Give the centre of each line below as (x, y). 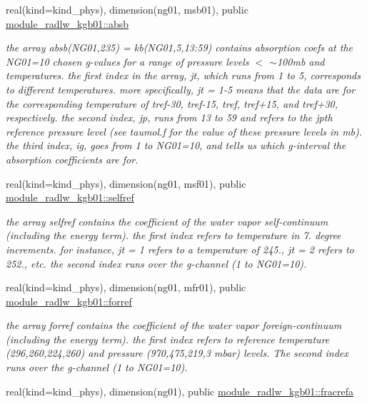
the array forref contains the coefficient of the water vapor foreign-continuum (174, 325)
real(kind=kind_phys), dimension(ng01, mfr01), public (126, 287)
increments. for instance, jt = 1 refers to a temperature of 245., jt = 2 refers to (180, 249)
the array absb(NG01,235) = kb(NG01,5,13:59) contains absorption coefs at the (179, 47)
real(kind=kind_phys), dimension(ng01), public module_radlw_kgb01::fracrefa (180, 391)
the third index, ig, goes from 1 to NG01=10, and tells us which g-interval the (176, 145)
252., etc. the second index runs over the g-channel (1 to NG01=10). (156, 263)
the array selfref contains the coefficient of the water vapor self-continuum (167, 221)
